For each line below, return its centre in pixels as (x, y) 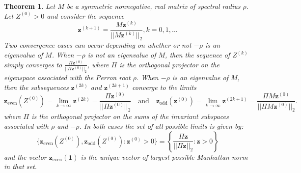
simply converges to (33, 64)
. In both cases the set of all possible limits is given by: (161, 126)
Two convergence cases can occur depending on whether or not (98, 45)
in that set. (20, 166)
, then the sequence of (198, 55)
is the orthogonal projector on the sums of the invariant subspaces (130, 116)
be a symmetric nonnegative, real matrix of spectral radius (153, 6)
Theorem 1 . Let (30, 6)
